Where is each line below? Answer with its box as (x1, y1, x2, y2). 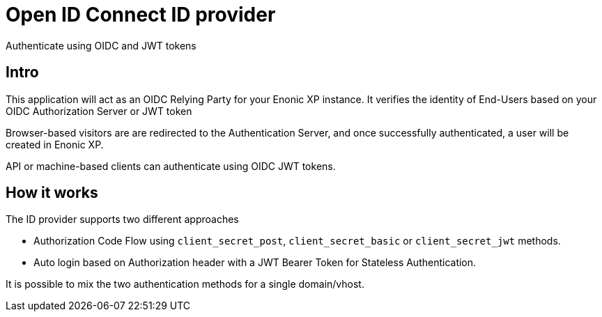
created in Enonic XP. (6, 138, 104, 150)
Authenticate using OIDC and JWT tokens (6, 39, 196, 52)
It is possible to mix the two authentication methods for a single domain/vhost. (6, 278, 364, 291)
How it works (6, 184, 98, 202)
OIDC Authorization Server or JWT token (6, 105, 192, 117)
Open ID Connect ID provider (6, 3, 276, 26)
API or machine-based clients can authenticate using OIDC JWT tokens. (6, 160, 336, 172)
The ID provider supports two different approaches (6, 213, 239, 226)
